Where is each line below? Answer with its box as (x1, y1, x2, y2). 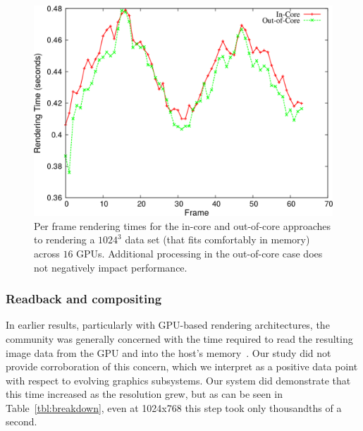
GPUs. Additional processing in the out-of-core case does (76, 245, 323, 260)
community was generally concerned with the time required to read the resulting (6, 331, 353, 346)
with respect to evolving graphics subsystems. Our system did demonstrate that (6, 372, 351, 387)
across (34, 245, 60, 260)
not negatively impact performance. (34, 260, 187, 274)
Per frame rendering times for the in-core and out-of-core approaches (34, 218, 331, 233)
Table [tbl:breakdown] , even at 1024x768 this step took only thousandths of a (6, 400, 342, 415)
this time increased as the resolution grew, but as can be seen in (6, 387, 283, 401)
